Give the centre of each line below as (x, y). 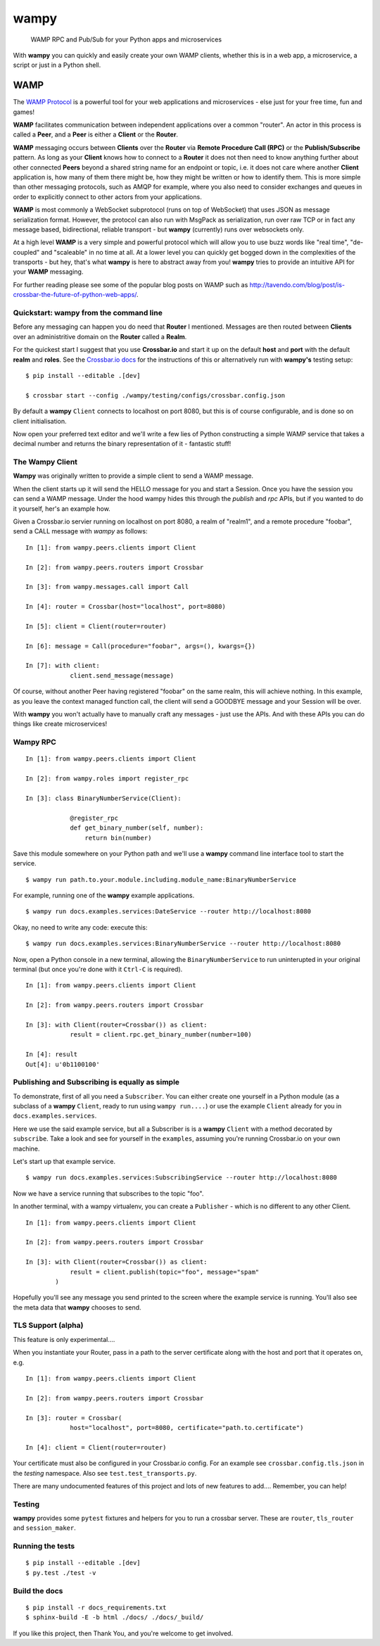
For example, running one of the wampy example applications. (104, 895)
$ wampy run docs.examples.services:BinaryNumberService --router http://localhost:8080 (183, 944)
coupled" (26, 252)
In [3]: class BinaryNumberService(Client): (104, 798)
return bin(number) (118, 838)
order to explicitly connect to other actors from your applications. (107, 196)
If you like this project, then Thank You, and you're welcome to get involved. (123, 1633)
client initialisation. (40, 421)
